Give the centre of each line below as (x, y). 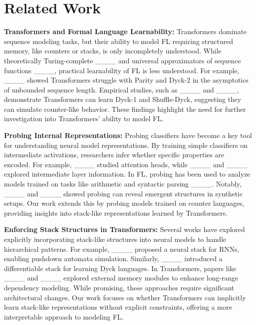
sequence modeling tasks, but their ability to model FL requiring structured (119, 41)
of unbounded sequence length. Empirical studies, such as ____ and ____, (122, 89)
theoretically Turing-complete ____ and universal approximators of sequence (123, 60)
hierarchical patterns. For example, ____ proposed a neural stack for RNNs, (122, 249)
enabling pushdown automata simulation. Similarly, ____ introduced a (113, 258)
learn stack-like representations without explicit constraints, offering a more (118, 307)
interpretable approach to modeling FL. (64, 316)
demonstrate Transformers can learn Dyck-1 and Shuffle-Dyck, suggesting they (123, 99)
